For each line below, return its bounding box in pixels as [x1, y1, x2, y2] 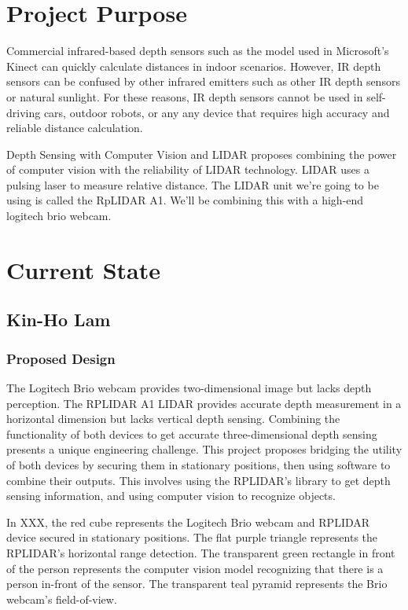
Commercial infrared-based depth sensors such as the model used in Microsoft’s [6, 42, 389, 59]
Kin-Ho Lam [6, 307, 111, 332]
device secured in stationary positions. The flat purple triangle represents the [6, 529, 378, 546]
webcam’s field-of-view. [6, 590, 117, 607]
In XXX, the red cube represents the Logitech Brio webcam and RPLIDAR [6, 513, 370, 530]
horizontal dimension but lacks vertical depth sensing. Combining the [6, 410, 340, 427]
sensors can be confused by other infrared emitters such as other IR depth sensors [6, 73, 400, 90]
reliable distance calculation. [6, 119, 143, 136]
